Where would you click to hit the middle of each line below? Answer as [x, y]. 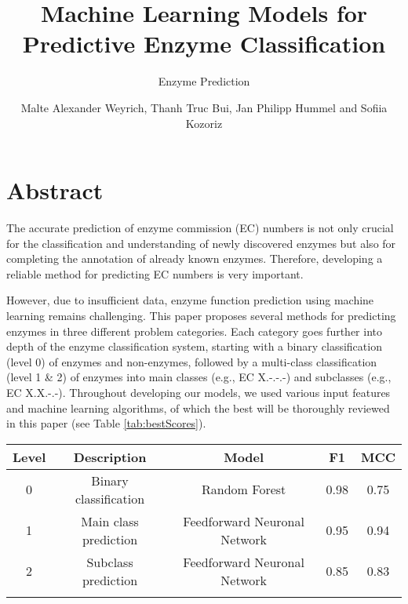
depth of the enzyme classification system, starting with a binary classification [194, 346]
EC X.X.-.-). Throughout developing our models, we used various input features [199, 392]
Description [110, 457]
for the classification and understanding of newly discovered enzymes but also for [201, 243]
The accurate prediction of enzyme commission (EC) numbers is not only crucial [200, 228]
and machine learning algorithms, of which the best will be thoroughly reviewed [198, 408]
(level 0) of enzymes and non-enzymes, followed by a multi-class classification [192, 361]
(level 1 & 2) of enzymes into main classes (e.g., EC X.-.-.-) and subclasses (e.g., [199, 377]
